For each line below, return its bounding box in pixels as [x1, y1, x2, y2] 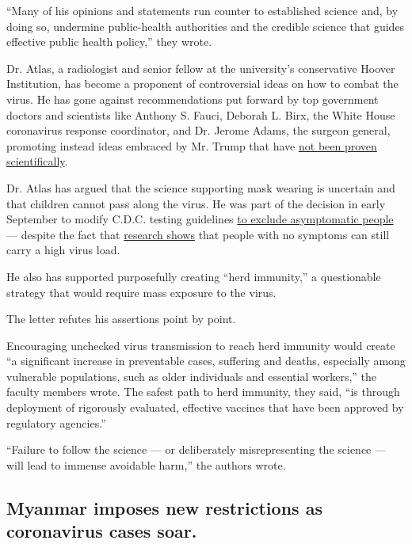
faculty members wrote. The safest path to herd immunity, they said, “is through [6, 383, 400, 400]
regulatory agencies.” [6, 414, 106, 431]
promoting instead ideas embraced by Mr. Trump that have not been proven [6, 137, 377, 154]
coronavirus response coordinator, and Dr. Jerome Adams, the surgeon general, [6, 122, 391, 139]
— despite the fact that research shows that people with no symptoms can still [6, 226, 390, 242]
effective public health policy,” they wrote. [6, 33, 212, 50]
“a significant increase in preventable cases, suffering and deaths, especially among [6, 352, 406, 369]
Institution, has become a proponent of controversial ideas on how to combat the [6, 75, 399, 92]
